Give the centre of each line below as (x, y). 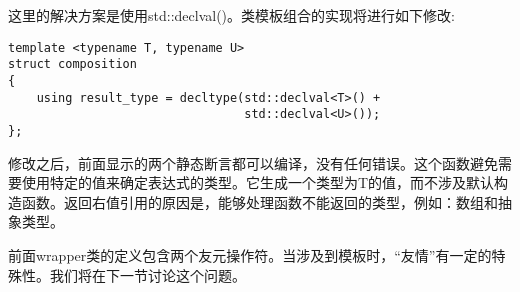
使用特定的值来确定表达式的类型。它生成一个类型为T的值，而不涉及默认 (258, 182)
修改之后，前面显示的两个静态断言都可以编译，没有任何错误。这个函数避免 (253, 162)
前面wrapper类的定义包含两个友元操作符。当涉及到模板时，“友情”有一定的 (250, 254)
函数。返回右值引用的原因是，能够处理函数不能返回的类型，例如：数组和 (259, 201)
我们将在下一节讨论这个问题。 (147, 274)
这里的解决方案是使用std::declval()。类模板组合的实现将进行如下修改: (231, 15)
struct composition (72, 64)
